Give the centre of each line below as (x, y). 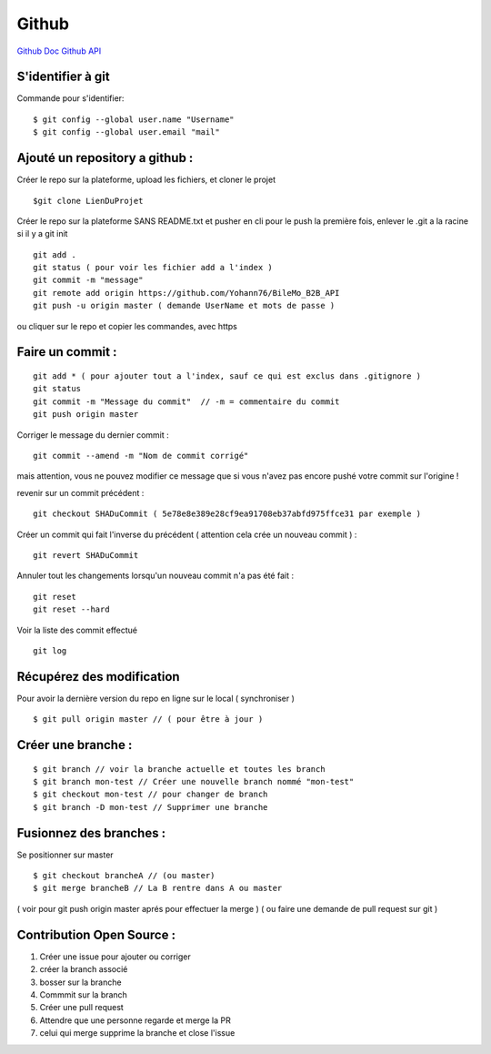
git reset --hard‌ (71, 609)
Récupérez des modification (99, 677)
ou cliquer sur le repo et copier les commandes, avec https (127, 326)
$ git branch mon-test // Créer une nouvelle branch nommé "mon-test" (194, 782)
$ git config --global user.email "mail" (126, 132)
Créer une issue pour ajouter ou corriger (115, 957)
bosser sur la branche (80, 982)
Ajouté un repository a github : (105, 158)
